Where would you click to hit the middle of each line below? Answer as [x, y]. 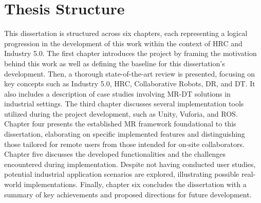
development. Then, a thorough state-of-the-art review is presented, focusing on [130, 73]
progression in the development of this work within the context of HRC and [123, 43]
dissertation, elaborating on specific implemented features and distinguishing [125, 134]
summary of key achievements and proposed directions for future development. [128, 194]
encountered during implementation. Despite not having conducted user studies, [130, 164]
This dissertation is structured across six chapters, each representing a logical [126, 33]
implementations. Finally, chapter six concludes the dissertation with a [135, 184]
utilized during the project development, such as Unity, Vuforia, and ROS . [121, 113]
